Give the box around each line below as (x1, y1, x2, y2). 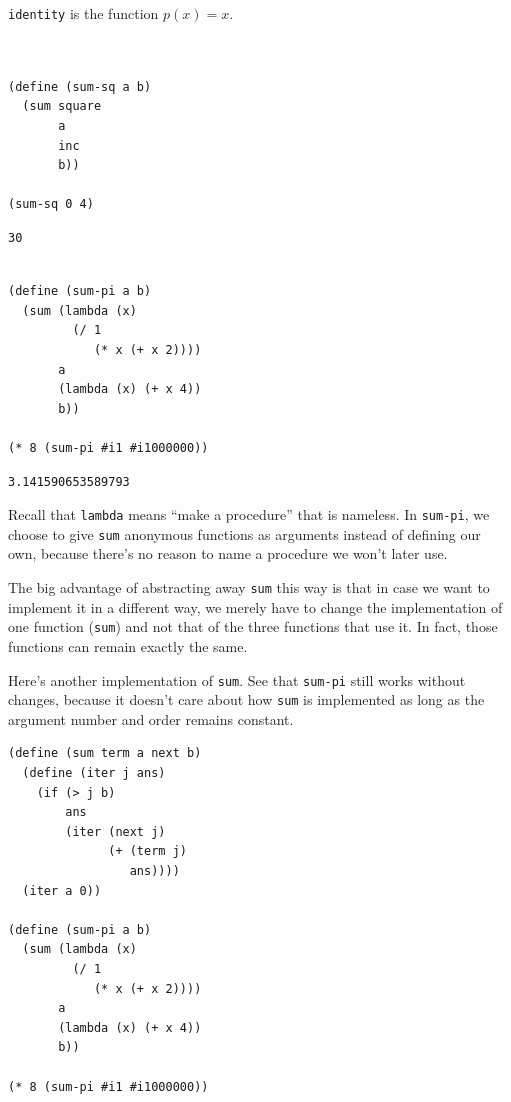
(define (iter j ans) (22, 766, 166, 781)
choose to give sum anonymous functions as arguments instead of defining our (8, 523, 481, 544)
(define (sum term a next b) (8, 746, 202, 761)
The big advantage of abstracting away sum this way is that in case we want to (8, 577, 490, 598)
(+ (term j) (108, 844, 187, 859)
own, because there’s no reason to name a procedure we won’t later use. (8, 543, 448, 564)
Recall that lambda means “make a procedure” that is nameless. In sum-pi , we (8, 504, 490, 525)
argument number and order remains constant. (8, 708, 294, 729)
